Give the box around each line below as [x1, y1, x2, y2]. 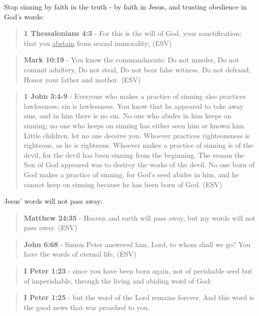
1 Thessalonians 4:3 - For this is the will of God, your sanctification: [23, 28, 241, 38]
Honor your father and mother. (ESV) [23, 74, 141, 84]
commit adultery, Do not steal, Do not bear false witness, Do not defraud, [23, 64, 251, 74]
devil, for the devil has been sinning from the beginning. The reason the [23, 149, 244, 160]
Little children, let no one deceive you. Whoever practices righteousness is [23, 130, 250, 140]
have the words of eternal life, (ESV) [23, 249, 136, 259]
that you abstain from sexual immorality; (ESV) [23, 37, 172, 48]
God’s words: [4, 11, 44, 21]
